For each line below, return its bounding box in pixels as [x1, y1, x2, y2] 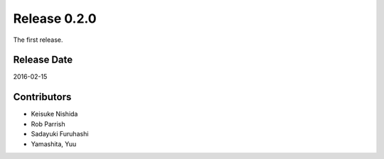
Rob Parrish [31, 119, 65, 128]
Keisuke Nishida [31, 110, 78, 119]
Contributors [13, 91, 72, 103]
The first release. [13, 35, 63, 44]
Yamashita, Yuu [31, 139, 77, 148]
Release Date [13, 54, 73, 66]
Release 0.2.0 [13, 11, 97, 26]
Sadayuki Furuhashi [31, 130, 89, 138]
